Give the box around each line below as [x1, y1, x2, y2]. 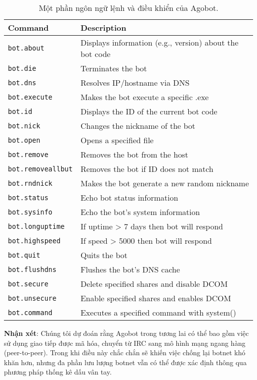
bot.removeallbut [8, 164, 73, 173]
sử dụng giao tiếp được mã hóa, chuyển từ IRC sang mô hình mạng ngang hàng [4, 337, 246, 348]
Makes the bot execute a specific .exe [80, 91, 209, 103]
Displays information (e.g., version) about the [80, 37, 239, 48]
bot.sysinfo [8, 208, 53, 216]
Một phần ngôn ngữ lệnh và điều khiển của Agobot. [39, 2, 218, 13]
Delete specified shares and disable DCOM [80, 278, 228, 289]
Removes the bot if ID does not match [80, 163, 214, 174]
